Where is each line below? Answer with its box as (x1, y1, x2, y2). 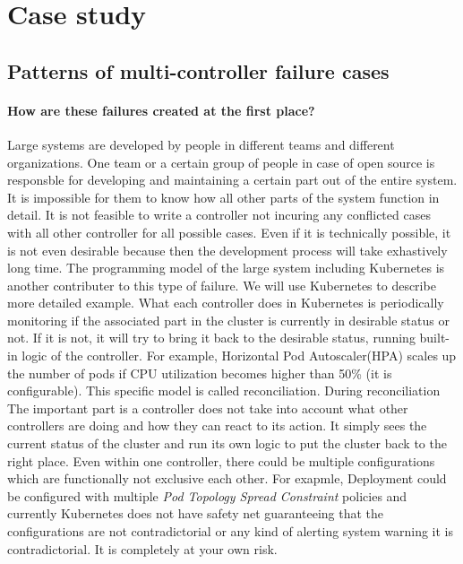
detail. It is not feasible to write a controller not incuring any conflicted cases (7, 205, 431, 224)
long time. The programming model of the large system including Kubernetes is (7, 258, 445, 277)
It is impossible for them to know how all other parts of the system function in (7, 187, 440, 206)
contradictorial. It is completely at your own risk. (7, 539, 278, 558)
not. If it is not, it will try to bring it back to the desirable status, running (7, 328, 416, 347)
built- (419, 328, 450, 347)
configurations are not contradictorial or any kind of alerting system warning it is (7, 522, 454, 541)
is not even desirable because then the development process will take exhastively (7, 240, 448, 259)
